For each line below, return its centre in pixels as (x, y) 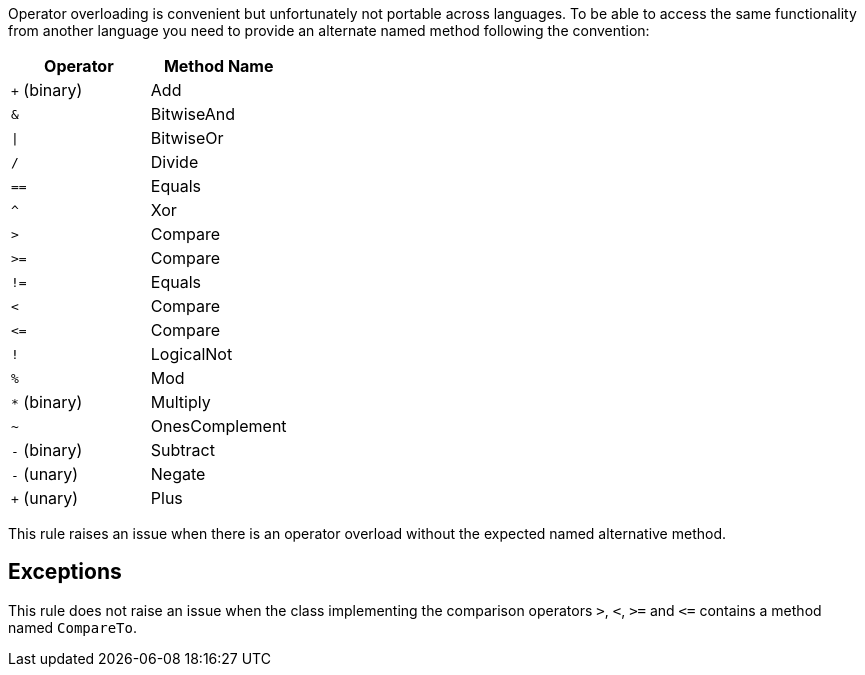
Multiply (180, 402)
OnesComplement (218, 426)
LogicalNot (191, 354)
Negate (178, 474)
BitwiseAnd (193, 114)
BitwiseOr (187, 138)
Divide (174, 162)
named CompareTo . (72, 627)
